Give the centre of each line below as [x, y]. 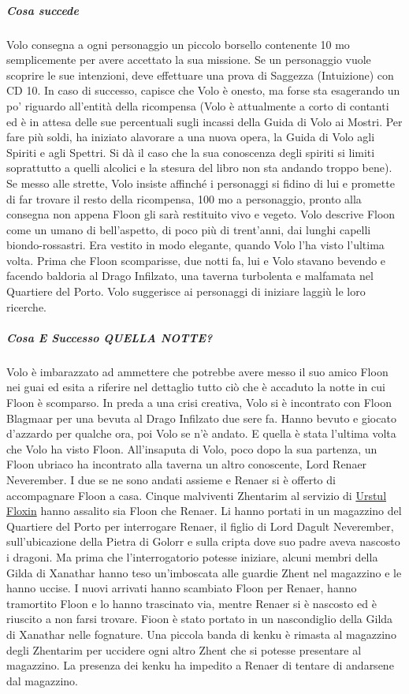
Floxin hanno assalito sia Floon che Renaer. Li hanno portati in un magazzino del [204, 511]
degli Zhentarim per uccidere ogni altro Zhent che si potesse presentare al [184, 649]
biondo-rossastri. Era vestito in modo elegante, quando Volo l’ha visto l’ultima [195, 245]
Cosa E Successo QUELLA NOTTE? [110, 337]
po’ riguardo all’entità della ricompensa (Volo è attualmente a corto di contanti [198, 105]
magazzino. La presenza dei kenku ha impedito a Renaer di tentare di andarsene [200, 665]
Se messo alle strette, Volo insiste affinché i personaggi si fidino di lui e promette [201, 183]
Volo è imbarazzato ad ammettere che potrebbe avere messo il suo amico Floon [197, 371]
